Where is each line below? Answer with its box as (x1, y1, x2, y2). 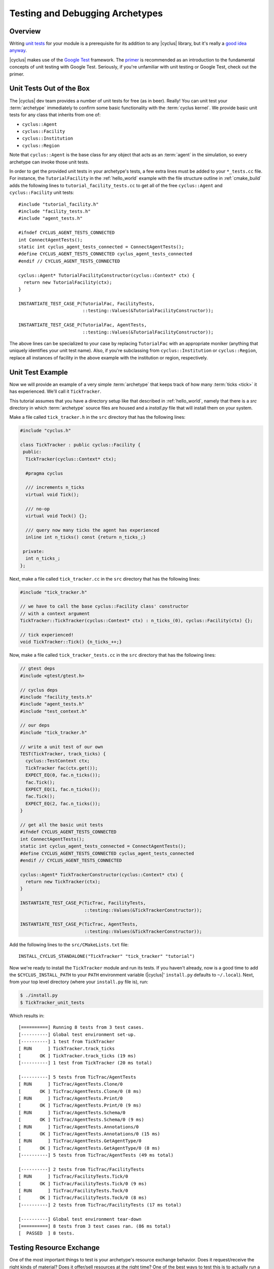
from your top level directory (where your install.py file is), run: (9, 979, 148, 985)
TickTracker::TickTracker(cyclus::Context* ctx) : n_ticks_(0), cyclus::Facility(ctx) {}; (20, 618, 253, 624)
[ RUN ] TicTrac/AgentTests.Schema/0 (18, 1110, 126, 1115)
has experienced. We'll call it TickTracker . (9, 388, 101, 394)
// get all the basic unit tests (20, 822, 104, 827)
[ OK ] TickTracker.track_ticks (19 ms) (18, 1053, 136, 1058)
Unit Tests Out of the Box (9, 84, 90, 93)
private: (23, 548, 45, 554)
